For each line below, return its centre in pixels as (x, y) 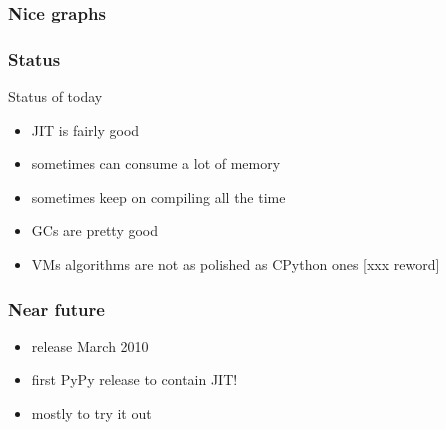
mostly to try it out (91, 413)
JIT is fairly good (85, 129)
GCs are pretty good (95, 230)
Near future (56, 308)
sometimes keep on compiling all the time (158, 196)
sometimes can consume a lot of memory (156, 163)
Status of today (55, 96)
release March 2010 (90, 345)
